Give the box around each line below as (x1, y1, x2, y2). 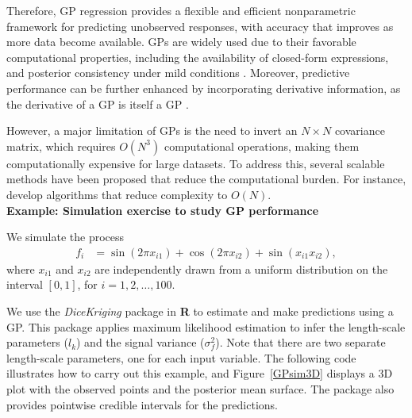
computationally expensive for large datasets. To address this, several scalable (6, 155, 385, 171)
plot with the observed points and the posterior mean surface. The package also (6, 380, 395, 397)
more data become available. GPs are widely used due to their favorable (6, 33, 356, 50)
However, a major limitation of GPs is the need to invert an (6, 122, 298, 139)
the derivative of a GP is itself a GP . (6, 95, 189, 112)
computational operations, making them (164, 137, 360, 154)
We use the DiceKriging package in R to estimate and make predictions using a (6, 302, 394, 319)
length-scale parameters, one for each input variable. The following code (6, 349, 356, 366)
